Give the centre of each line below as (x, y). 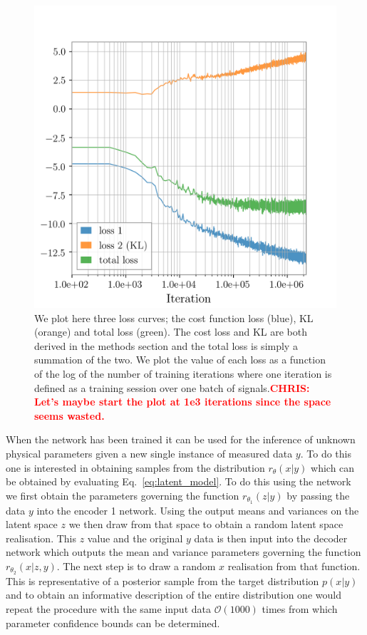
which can (333, 467)
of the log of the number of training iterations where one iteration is (183, 373)
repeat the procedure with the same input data (108, 609)
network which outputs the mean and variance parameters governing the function (183, 552)
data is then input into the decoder (271, 538)
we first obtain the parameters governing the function (123, 495)
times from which (300, 609)
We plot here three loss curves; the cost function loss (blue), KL (174, 317)
